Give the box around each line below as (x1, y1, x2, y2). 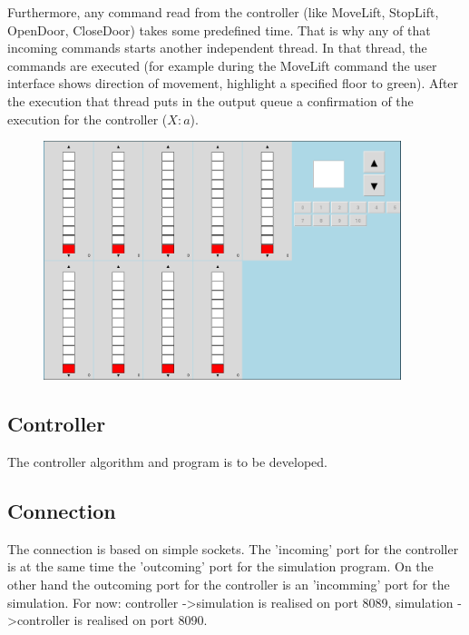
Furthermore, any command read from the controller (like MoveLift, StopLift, (7, 3, 439, 21)
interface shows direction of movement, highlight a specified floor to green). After (7, 74, 459, 93)
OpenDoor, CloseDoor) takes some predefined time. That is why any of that (7, 20, 431, 39)
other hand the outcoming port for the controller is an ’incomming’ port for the (7, 574, 450, 593)
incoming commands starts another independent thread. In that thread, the (7, 38, 427, 57)
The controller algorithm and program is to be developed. (7, 451, 328, 471)
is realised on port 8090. (73, 610, 208, 630)
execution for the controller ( (7, 109, 168, 128)
